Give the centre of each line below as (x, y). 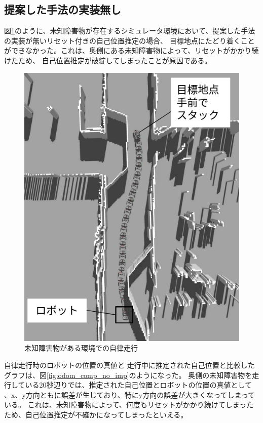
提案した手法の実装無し (63, 9)
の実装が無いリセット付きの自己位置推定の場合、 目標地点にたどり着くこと (129, 40)
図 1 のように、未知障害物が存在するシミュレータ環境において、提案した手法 (130, 31)
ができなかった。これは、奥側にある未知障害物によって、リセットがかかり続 (131, 50)
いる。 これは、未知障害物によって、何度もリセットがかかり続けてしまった (129, 405)
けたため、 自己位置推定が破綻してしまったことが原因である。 (108, 60)
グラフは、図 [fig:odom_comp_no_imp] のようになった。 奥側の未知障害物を (128, 375)
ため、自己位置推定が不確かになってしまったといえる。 (96, 414)
